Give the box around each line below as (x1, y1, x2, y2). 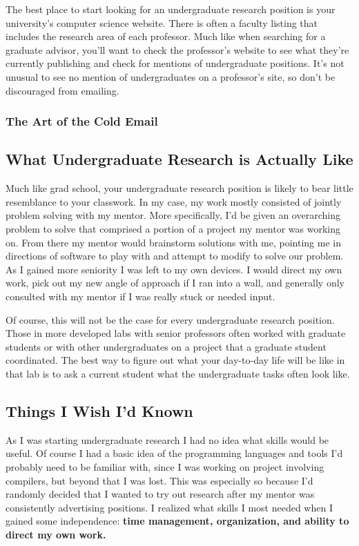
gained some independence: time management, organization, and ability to (6, 514, 349, 528)
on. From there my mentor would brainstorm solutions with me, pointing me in (6, 235, 341, 249)
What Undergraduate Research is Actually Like (6, 148, 353, 170)
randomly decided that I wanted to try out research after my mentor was (6, 487, 315, 501)
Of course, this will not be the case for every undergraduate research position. (6, 312, 335, 326)
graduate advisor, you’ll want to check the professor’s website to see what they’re (6, 42, 349, 57)
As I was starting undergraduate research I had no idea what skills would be (6, 432, 329, 447)
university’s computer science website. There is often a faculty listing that (6, 15, 318, 30)
